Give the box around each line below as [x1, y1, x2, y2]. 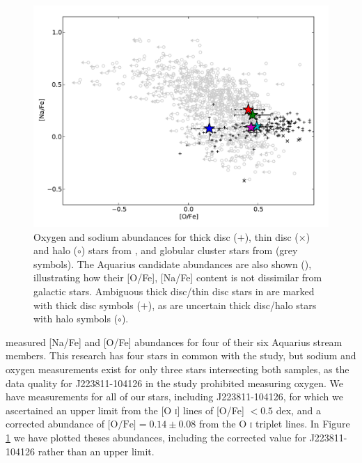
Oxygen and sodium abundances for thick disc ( [33, 229, 237, 244]
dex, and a [276, 402, 321, 417]
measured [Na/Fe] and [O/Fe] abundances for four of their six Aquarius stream [6, 334, 343, 349]
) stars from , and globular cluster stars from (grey [81, 243, 298, 258]
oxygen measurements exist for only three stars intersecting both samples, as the [6, 361, 349, 376]
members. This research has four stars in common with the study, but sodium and [6, 348, 356, 363]
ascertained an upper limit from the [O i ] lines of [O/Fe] [6, 402, 244, 417]
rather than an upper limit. [38, 444, 155, 458]
